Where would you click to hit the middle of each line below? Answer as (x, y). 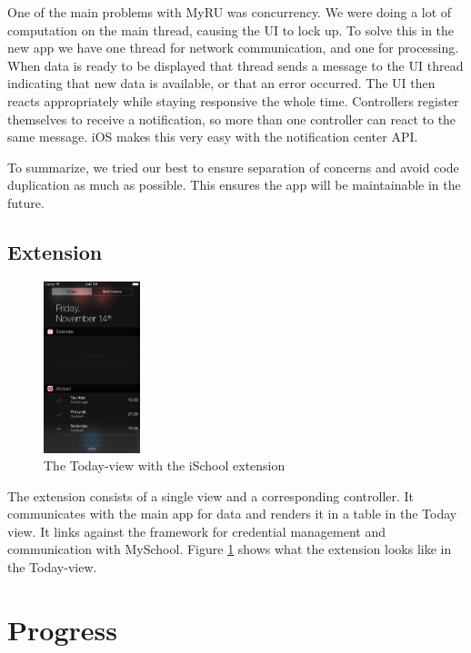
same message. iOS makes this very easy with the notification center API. (213, 137)
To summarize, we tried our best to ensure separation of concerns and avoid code (233, 167)
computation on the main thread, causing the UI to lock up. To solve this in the (231, 30)
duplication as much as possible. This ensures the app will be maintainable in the (234, 185)
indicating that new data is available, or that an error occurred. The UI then (221, 83)
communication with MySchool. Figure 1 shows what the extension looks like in (230, 549)
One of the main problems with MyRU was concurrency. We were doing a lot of (230, 12)
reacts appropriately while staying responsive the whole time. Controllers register (233, 100)
